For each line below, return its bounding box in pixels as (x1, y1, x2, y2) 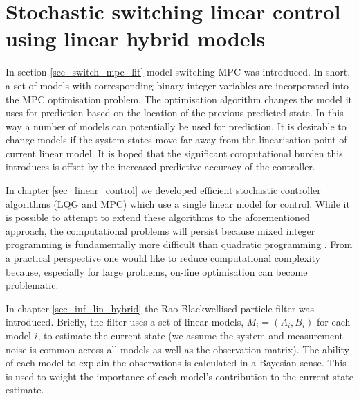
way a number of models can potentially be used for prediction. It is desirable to (6, 118, 347, 133)
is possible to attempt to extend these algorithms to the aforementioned (6, 210, 310, 224)
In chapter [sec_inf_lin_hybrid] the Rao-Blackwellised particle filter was (6, 301, 315, 315)
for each (316, 314, 351, 329)
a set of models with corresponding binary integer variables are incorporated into (6, 78, 349, 92)
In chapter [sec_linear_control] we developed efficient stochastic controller (6, 183, 321, 197)
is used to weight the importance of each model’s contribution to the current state (6, 369, 353, 383)
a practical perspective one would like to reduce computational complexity (6, 251, 321, 265)
